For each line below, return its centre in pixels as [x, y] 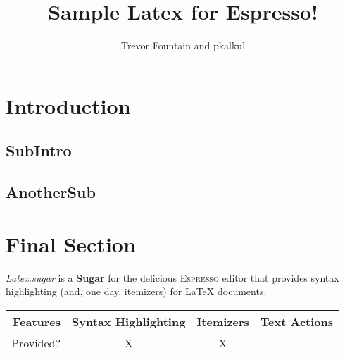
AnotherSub [51, 192]
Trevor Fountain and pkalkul [183, 45]
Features [37, 321]
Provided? [36, 342]
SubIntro [39, 150]
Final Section [71, 243]
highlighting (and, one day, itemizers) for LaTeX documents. [136, 291]
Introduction [68, 105]
